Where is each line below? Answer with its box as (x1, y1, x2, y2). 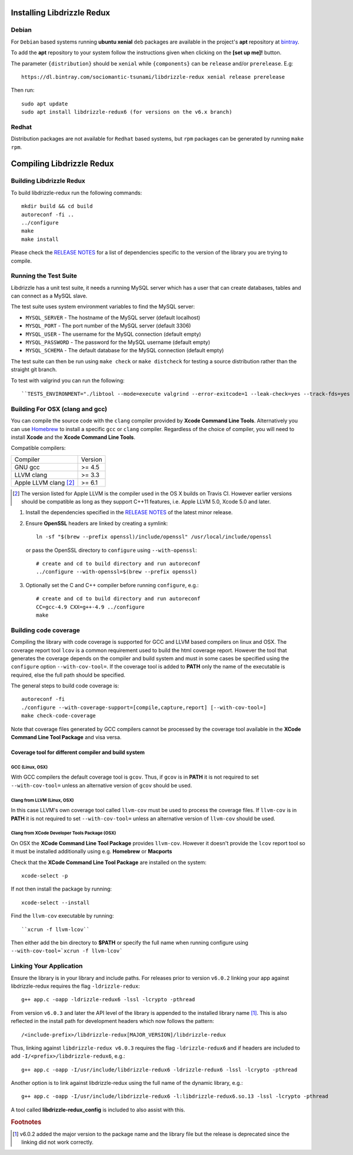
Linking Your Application (11, 962, 83, 970)
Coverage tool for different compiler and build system (11, 749, 145, 756)
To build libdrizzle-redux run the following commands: (11, 189, 142, 196)
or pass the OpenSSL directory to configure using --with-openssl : (25, 547, 197, 554)
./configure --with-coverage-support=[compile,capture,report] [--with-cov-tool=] (21, 704, 267, 711)
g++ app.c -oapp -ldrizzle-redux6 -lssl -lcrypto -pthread (21, 996, 195, 1003)
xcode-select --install (21, 899, 90, 906)
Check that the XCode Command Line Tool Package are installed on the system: (11, 859, 207, 866)
